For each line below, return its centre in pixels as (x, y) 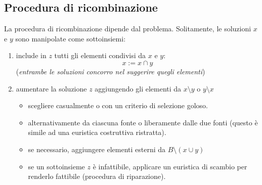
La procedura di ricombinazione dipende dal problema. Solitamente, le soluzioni (128, 29)
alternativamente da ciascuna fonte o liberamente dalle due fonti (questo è (143, 122)
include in (31, 55)
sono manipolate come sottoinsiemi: (71, 38)
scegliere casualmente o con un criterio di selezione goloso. (118, 105)
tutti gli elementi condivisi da (100, 55)
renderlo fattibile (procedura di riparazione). (97, 176)
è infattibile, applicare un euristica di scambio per (170, 166)
